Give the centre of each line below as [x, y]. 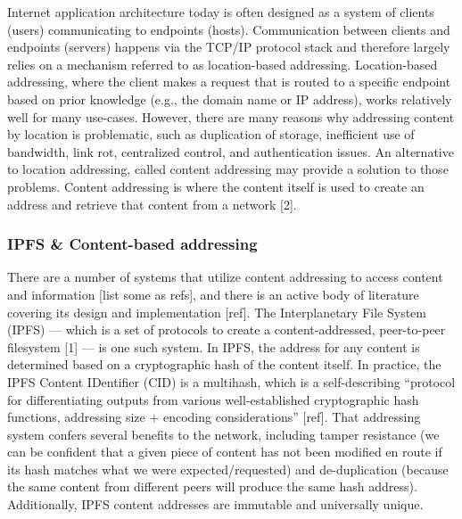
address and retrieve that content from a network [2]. [152, 204]
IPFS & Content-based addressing [132, 244]
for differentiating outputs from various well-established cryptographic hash [213, 399]
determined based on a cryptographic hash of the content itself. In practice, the [224, 364]
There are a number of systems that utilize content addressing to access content [225, 277]
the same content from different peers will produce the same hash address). [212, 486]
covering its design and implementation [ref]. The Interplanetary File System [217, 312]
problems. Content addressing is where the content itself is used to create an [216, 186]
